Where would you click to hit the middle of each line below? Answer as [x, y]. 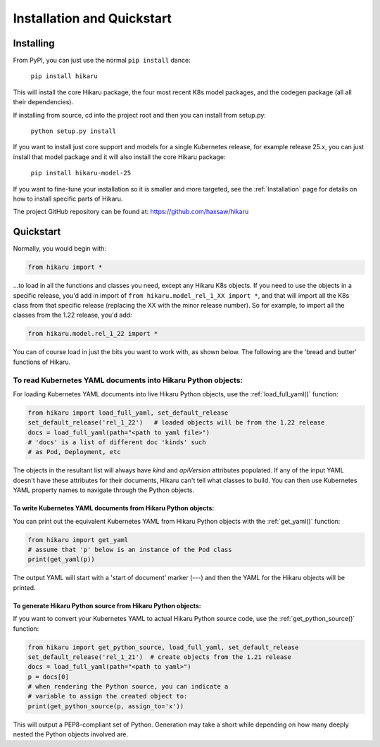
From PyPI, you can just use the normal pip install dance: [102, 61]
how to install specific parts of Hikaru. [68, 199]
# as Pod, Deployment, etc [74, 452]
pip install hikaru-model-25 [81, 173]
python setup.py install [73, 131]
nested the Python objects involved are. [70, 734]
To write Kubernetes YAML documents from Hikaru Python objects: [114, 508]
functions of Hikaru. [42, 362]
